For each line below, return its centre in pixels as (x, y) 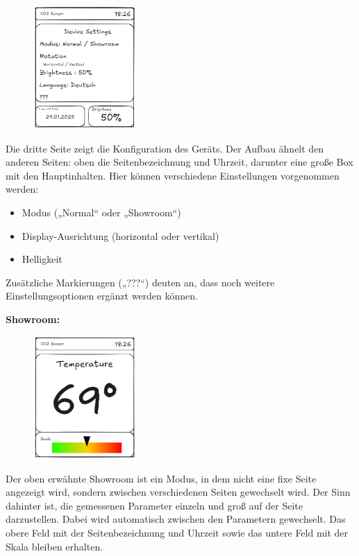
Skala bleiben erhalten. (55, 546)
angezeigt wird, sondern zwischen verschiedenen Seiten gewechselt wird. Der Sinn (178, 492)
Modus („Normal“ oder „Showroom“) (101, 212)
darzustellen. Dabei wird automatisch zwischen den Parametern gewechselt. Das (176, 519)
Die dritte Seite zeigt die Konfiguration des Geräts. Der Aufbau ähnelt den (165, 148)
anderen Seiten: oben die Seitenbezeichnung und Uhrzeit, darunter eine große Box (179, 162)
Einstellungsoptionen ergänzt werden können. (102, 296)
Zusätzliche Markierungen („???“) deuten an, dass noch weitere (140, 282)
